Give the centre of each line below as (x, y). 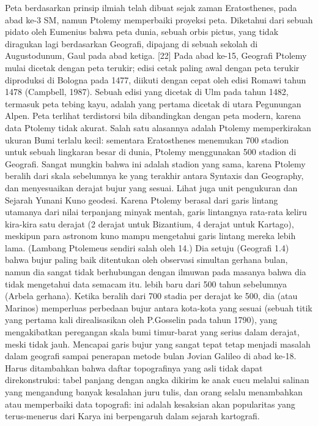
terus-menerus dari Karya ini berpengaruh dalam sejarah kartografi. (132, 416)
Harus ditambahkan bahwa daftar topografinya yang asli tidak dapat (134, 367)
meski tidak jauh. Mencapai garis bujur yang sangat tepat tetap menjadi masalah (158, 344)
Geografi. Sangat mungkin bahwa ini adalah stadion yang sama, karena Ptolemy (155, 163)
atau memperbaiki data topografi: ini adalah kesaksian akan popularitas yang (150, 404)
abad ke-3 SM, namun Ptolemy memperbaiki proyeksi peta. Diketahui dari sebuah (159, 19)
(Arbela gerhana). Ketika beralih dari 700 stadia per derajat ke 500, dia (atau (151, 296)
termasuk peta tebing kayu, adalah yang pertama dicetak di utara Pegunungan (153, 103)
